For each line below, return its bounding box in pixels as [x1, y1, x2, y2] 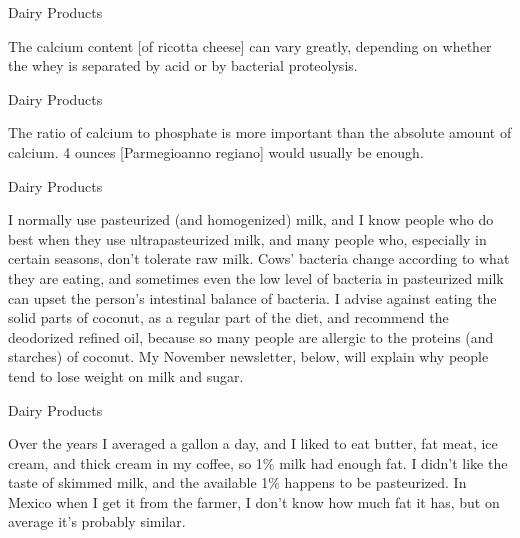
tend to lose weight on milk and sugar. [8, 365, 244, 386]
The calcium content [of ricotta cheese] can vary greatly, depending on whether [8, 35, 492, 56]
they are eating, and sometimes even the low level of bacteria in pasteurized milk [8, 267, 504, 288]
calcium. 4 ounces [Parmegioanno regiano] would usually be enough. [8, 141, 424, 162]
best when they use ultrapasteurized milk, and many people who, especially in [8, 228, 487, 249]
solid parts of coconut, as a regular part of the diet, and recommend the [8, 307, 449, 328]
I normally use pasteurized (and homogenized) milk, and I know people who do [8, 209, 494, 230]
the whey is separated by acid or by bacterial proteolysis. [8, 55, 358, 76]
